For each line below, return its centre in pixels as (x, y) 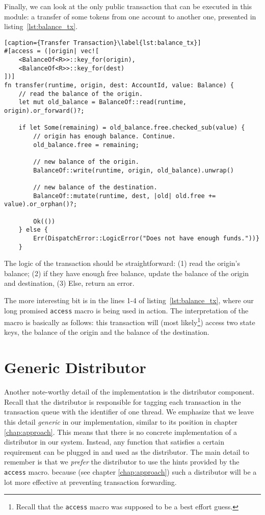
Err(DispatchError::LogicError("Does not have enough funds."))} (147, 238)
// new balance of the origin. (86, 162)
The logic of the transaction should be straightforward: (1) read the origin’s (122, 263)
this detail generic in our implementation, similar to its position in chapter (121, 421)
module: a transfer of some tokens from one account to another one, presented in (130, 16)
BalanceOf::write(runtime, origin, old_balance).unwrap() (134, 170)
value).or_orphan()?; (41, 204)
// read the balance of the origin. (81, 94)
